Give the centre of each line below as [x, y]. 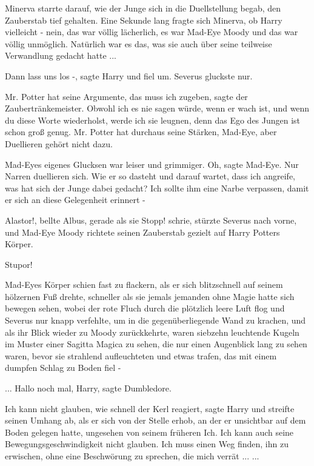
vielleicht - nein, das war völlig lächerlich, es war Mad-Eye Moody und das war [152, 32]
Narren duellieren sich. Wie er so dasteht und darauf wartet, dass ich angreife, [150, 176]
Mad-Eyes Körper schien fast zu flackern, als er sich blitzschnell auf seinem [144, 285]
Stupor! [19, 264]
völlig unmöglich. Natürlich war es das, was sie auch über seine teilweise [139, 43]
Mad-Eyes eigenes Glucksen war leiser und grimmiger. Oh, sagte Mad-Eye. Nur [152, 164]
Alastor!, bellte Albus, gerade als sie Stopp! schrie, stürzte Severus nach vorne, [151, 220]
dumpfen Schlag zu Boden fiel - [63, 368]
